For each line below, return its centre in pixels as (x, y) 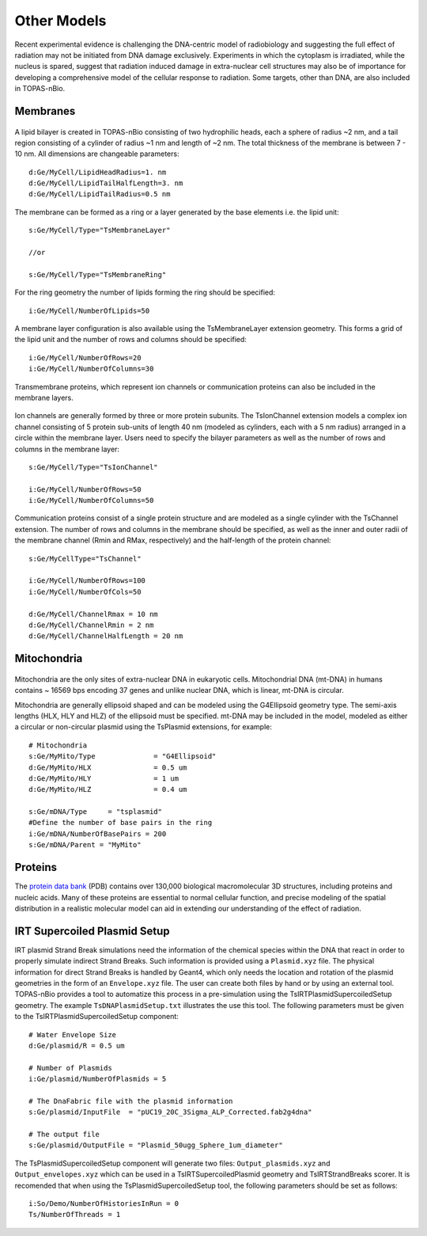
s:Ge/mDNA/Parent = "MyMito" (85, 845)
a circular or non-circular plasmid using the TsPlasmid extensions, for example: (144, 727)
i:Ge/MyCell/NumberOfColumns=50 (91, 500)
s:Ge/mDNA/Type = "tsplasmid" (95, 812)
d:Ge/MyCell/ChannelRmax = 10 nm (93, 614)
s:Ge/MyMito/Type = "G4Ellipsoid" (123, 757)
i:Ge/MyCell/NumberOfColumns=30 (91, 369)
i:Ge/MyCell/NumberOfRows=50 (85, 489)
